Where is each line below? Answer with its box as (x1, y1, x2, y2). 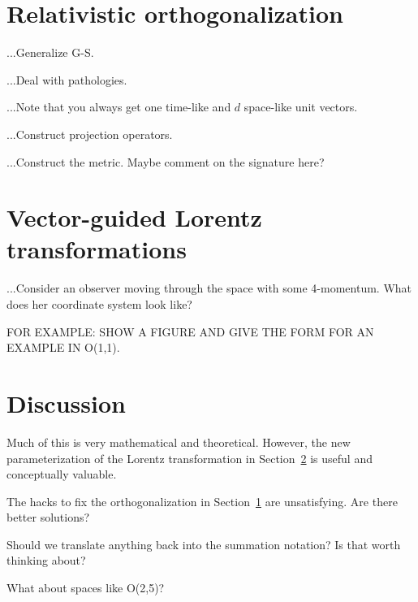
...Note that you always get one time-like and (6, 98, 231, 115)
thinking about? (6, 552, 86, 569)
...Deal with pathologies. (6, 71, 127, 88)
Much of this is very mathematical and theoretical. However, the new (6, 433, 351, 450)
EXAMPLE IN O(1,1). (6, 339, 120, 356)
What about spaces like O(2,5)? (6, 579, 165, 596)
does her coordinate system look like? (6, 296, 192, 312)
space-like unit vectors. (243, 98, 358, 115)
